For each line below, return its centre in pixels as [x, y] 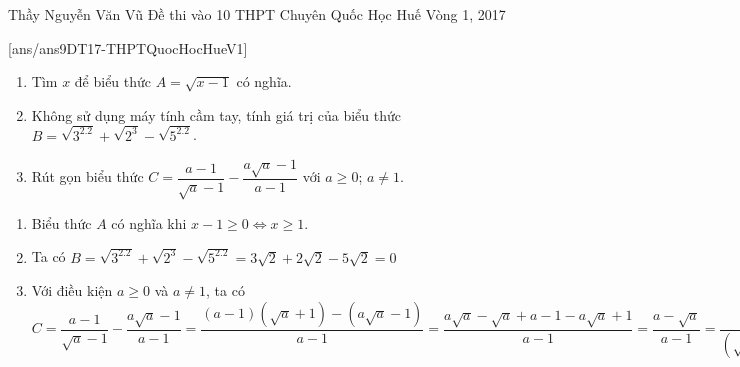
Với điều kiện [72, 290]
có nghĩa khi [149, 222]
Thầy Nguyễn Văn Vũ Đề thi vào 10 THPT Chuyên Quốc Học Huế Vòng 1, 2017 [257, 14]
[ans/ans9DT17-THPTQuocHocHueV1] [128, 47]
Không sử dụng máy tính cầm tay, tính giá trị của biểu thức [216, 114]
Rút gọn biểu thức [87, 176]
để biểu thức [113, 81]
